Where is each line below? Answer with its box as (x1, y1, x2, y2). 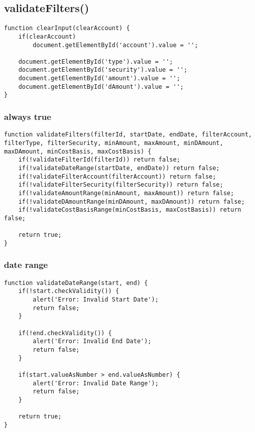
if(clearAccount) (18, 33, 76, 40)
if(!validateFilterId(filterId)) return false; (18, 156, 180, 164)
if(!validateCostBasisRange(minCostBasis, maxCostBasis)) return (18, 206, 241, 214)
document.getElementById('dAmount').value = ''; (18, 83, 184, 90)
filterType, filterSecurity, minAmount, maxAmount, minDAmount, (4, 139, 223, 147)
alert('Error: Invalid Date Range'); (33, 379, 159, 387)
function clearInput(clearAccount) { (4, 25, 130, 32)
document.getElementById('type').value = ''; (18, 58, 173, 65)
